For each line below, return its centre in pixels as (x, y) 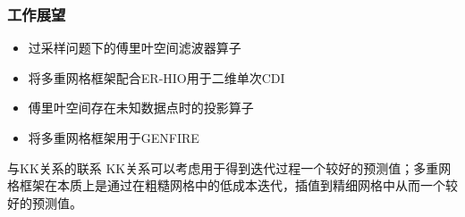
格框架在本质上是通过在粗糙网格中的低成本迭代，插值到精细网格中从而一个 (226, 185)
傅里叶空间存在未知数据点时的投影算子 (141, 108)
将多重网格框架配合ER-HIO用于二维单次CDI (156, 77)
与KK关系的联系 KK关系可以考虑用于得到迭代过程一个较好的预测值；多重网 (229, 167)
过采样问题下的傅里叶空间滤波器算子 (135, 48)
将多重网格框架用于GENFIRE (114, 138)
